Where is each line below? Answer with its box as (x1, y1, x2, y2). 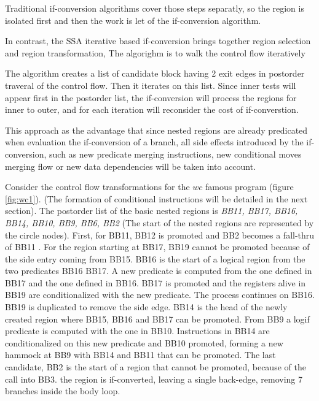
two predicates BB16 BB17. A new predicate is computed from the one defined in (5, 264, 312, 277)
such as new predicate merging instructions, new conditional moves (49, 147, 302, 160)
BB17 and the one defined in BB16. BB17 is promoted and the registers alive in (5, 276, 306, 289)
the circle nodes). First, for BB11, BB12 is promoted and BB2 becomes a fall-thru (5, 228, 315, 241)
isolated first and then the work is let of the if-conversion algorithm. (5, 13, 261, 26)
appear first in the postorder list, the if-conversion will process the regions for (5, 91, 297, 104)
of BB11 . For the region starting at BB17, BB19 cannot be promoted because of (5, 240, 310, 253)
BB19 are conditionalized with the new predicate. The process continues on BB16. (5, 288, 315, 301)
